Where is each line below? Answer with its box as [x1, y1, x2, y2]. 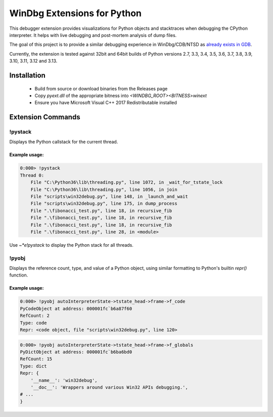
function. [9, 272, 28, 278]
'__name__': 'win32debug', [30, 377, 98, 383]
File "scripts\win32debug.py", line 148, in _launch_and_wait [30, 194, 188, 199]
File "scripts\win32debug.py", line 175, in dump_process [30, 201, 177, 207]
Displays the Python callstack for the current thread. [9, 139, 118, 145]
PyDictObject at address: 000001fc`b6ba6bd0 [20, 349, 132, 355]
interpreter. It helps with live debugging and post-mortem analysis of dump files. [9, 32, 177, 38]
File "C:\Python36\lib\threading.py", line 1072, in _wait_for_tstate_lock [30, 179, 223, 186]
